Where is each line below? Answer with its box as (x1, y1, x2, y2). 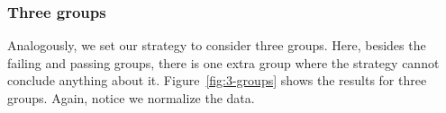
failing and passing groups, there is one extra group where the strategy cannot (7, 53, 440, 72)
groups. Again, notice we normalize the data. (7, 89, 255, 107)
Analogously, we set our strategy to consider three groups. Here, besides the (7, 36, 426, 55)
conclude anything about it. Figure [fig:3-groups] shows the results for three (7, 71, 427, 90)
